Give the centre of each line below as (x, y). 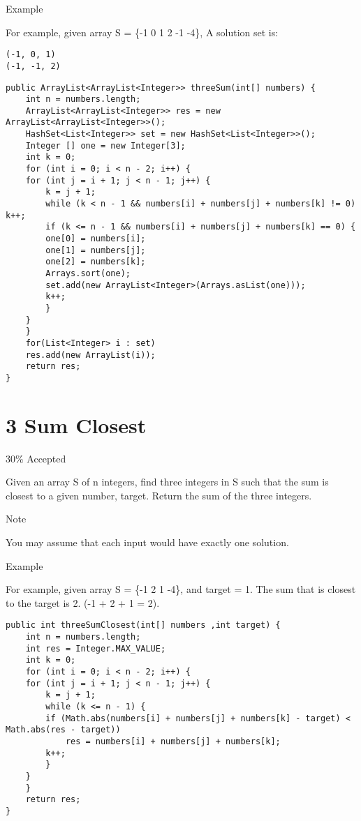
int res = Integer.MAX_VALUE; (96, 648)
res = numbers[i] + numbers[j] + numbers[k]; (173, 741)
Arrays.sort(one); (88, 273)
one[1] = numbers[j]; (96, 250)
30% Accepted (36, 458)
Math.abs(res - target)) (63, 730)
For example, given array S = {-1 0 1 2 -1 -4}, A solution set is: (142, 32)
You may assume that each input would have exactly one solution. (147, 542)
